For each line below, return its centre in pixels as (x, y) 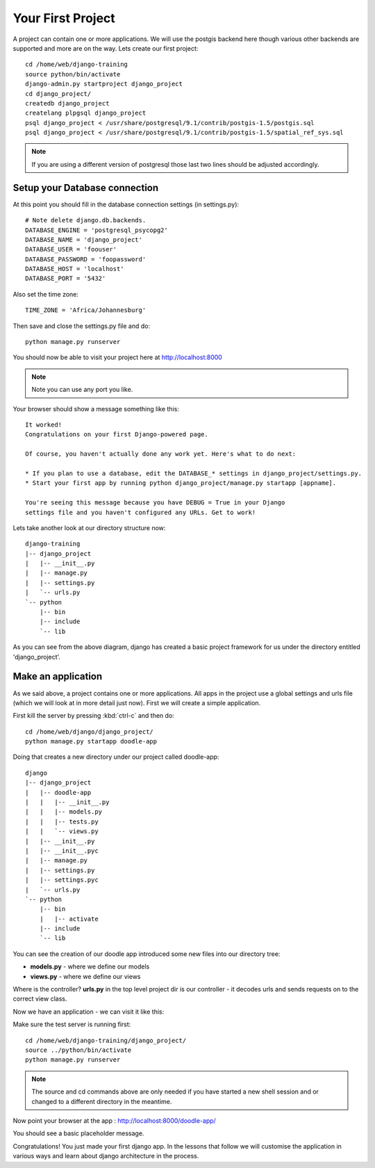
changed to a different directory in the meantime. (102, 1101)
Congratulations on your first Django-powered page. (117, 435)
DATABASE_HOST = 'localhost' (75, 269)
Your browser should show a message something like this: (96, 409)
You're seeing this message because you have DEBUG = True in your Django (155, 503)
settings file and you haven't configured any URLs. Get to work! (141, 512)
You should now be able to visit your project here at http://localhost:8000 (117, 357)
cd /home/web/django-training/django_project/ (106, 1040)
